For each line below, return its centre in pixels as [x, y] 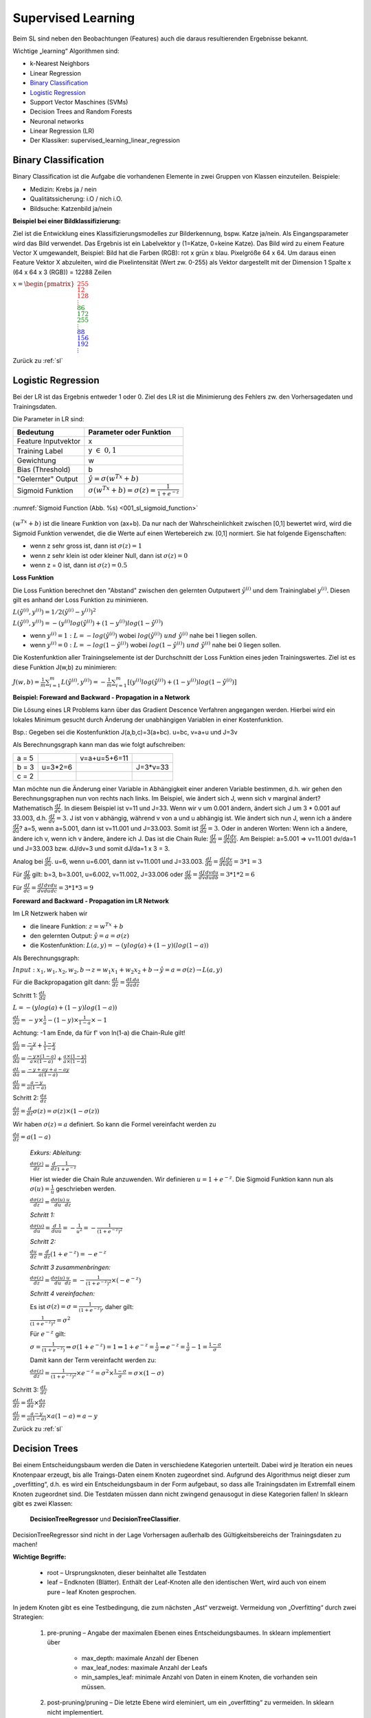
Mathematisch [33, 808]
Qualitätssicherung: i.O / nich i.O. [76, 199]
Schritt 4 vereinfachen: [63, 1294]
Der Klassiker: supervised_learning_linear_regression [105, 140]
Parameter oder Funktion [130, 432]
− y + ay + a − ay [49, 1069]
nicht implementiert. [76, 1712]
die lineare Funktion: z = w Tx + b [77, 926]
